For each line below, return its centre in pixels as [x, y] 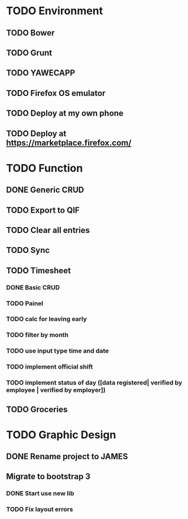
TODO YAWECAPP [41, 73]
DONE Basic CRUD [33, 287]
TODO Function [45, 168]
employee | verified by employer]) [56, 390]
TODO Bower [30, 33]
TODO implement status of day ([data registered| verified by [94, 383]
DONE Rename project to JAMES [67, 456]
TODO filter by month [38, 335]
